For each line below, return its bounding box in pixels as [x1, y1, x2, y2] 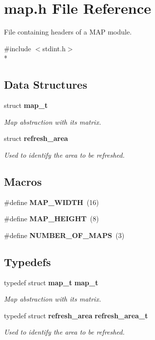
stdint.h [42, 43, 66, 53]
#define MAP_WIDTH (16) [4, 197, 99, 207]
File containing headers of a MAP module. [4, 27, 132, 37]
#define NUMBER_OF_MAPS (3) [4, 230, 125, 240]
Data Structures [4, 77, 87, 92]
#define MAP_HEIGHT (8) [4, 213, 99, 224]
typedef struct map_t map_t [4, 277, 99, 287]
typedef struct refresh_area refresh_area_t [4, 310, 148, 320]
